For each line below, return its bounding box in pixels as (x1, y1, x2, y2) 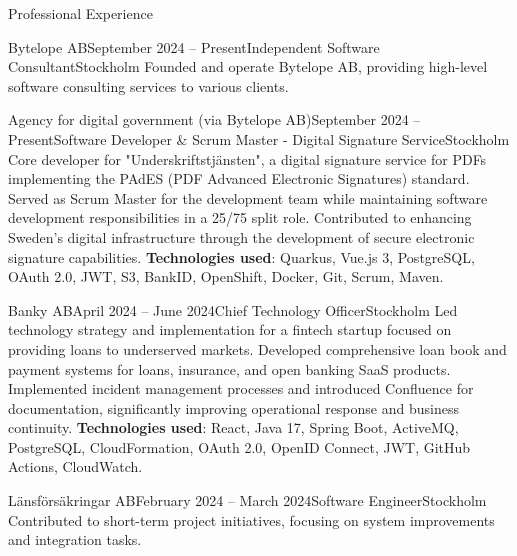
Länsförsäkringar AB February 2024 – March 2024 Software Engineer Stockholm (8, 490, 487, 511)
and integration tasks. (8, 529, 142, 550)
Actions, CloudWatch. (8, 456, 143, 477)
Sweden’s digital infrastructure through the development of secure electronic (8, 226, 475, 247)
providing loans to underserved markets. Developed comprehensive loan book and (8, 338, 507, 359)
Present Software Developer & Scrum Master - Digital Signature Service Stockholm (8, 128, 510, 149)
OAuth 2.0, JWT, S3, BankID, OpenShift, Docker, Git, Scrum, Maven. (8, 266, 444, 287)
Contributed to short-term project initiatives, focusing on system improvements (8, 509, 495, 530)
